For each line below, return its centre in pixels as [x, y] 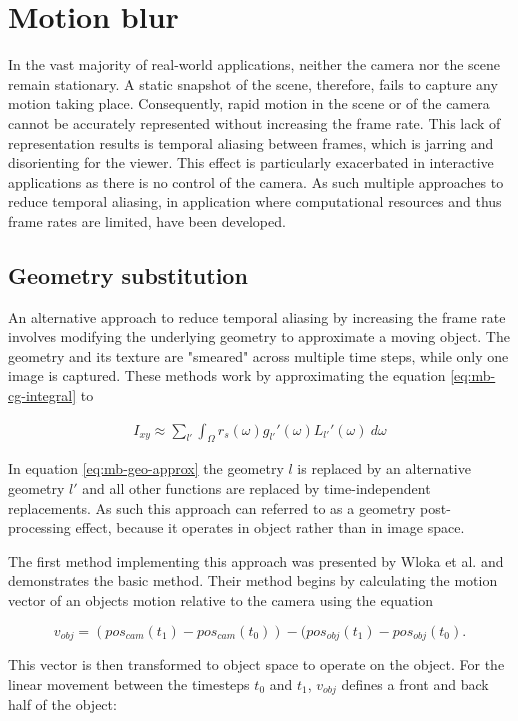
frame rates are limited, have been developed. [147, 220]
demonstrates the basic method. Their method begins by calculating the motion [253, 580]
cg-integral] [42, 395]
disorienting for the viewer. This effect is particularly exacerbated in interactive [251, 162]
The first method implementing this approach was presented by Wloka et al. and [256, 560]
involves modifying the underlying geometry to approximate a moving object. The [259, 336]
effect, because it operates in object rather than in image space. [270, 527]
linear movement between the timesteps [129, 683]
